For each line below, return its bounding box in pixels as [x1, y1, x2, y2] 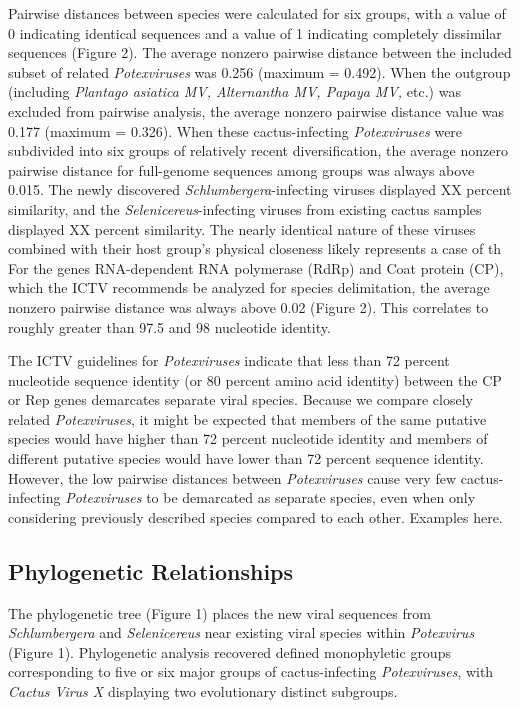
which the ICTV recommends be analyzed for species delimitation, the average [8, 277, 490, 298]
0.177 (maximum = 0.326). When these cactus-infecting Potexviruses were [8, 120, 463, 141]
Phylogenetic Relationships [8, 555, 294, 586]
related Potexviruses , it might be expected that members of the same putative [8, 408, 487, 429]
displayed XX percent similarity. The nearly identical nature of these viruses [8, 218, 476, 239]
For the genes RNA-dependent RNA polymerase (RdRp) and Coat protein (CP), [8, 257, 504, 278]
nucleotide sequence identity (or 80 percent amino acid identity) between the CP [8, 369, 502, 390]
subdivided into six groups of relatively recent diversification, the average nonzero [8, 140, 508, 161]
